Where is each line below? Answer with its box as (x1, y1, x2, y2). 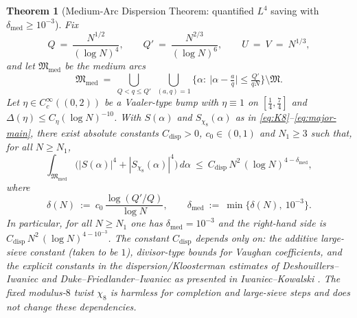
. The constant (108, 230, 170, 245)
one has (130, 216, 163, 230)
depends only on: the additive (195, 230, 318, 245)
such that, (310, 125, 352, 139)
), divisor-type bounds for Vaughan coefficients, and (126, 245, 342, 259)
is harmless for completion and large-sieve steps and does (110, 285, 350, 299)
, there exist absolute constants (30, 125, 159, 139)
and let (6, 58, 35, 73)
